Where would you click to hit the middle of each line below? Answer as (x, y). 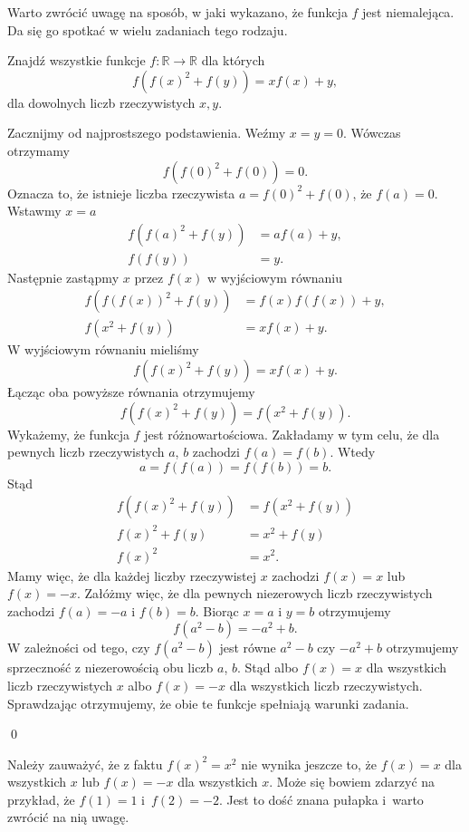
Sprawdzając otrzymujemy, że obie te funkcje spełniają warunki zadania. (208, 703)
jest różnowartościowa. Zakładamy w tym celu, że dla (292, 434)
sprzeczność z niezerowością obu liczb (110, 668)
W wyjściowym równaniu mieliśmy (103, 349)
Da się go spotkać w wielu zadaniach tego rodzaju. (148, 29)
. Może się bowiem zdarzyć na (352, 782)
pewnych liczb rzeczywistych (86, 452)
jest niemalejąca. (408, 12)
